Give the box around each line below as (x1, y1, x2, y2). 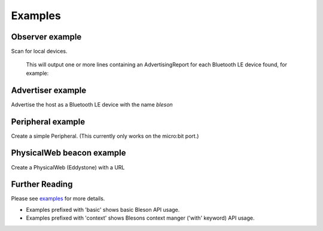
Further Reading (11, 180, 73, 190)
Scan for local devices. (11, 48, 68, 55)
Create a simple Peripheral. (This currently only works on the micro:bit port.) (11, 132, 199, 139)
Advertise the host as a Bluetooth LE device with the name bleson (11, 101, 173, 108)
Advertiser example (11, 85, 87, 95)
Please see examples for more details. (11, 195, 105, 202)
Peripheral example (11, 117, 86, 127)
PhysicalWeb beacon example (11, 148, 126, 158)
